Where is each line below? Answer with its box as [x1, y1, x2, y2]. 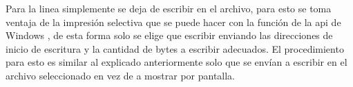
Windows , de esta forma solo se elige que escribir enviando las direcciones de [6, 28, 333, 42]
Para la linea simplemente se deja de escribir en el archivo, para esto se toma [6, 1, 332, 15]
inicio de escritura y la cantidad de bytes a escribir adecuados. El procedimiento [6, 41, 344, 55]
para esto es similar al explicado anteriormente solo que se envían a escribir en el [6, 55, 347, 69]
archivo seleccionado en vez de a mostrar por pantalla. [6, 68, 236, 82]
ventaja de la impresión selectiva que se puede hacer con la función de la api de [6, 14, 341, 29]
